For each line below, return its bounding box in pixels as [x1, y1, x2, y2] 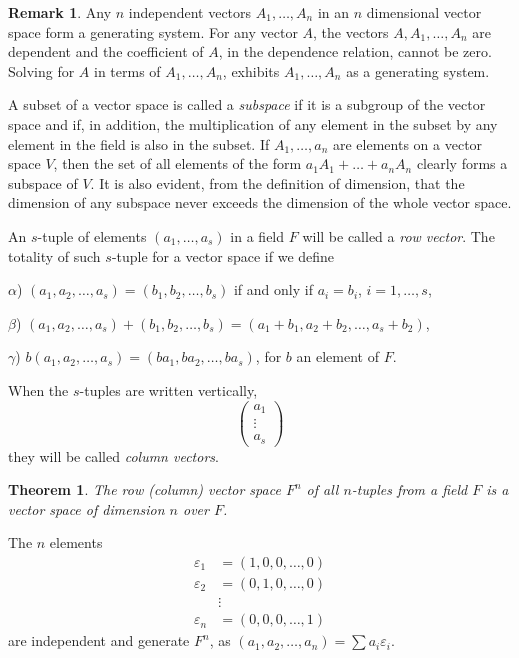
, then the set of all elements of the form [53, 153, 302, 174]
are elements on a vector [333, 133, 483, 154]
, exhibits [222, 60, 280, 81]
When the [8, 379, 69, 400]
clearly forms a [416, 153, 508, 174]
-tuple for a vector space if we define [111, 245, 335, 266]
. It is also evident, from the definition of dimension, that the [90, 172, 465, 193]
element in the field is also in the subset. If [8, 133, 270, 154]
